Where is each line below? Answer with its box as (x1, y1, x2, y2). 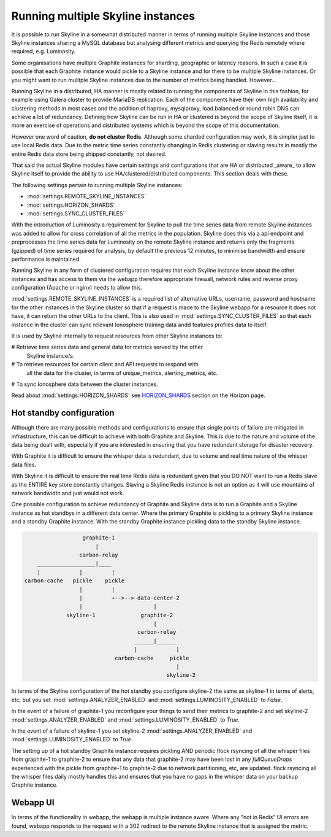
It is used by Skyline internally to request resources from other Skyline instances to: (11, 332, 223, 340)
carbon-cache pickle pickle (24, 577, 125, 584)
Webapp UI (11, 798, 55, 808)
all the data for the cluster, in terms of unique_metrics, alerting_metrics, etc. (26, 369, 218, 377)
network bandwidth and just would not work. (11, 490, 124, 497)
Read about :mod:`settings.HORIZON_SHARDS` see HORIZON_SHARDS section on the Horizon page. (11, 391, 266, 399)
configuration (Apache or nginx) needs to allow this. (11, 284, 143, 291)
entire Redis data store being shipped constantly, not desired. (11, 150, 167, 158)
